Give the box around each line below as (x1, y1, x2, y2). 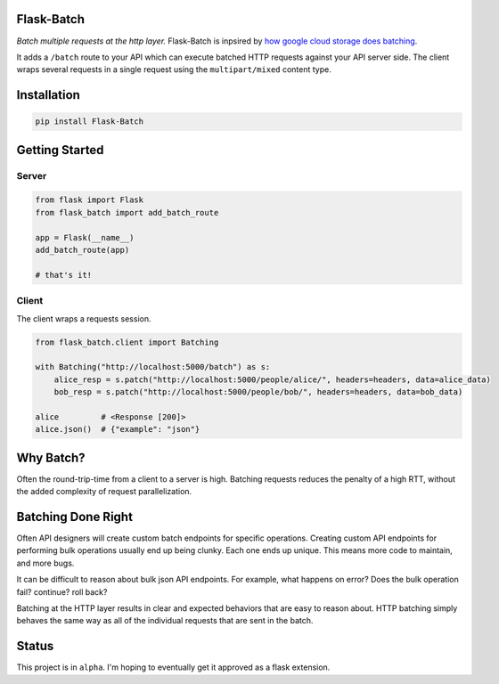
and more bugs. (16, 558, 75, 568)
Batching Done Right (16, 509, 134, 525)
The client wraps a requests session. (16, 313, 151, 324)
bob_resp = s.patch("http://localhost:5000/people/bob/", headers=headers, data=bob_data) (53, 387, 463, 397)
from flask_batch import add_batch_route (35, 208, 219, 217)
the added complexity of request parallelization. (16, 486, 192, 497)
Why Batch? (16, 450, 86, 465)
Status (16, 639, 54, 654)
